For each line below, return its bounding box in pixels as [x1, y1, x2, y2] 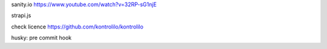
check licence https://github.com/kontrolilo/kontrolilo [11, 23, 144, 30]
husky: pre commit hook [11, 34, 72, 42]
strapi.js [11, 12, 31, 19]
